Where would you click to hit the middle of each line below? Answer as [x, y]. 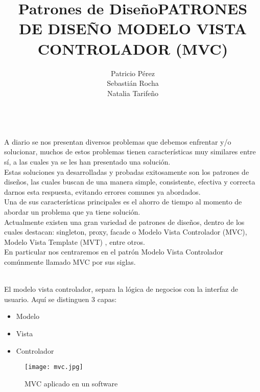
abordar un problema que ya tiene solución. [72, 212]
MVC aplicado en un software [71, 383]
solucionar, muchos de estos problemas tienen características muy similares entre [130, 152]
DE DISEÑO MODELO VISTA [133, 28]
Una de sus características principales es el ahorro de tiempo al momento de [123, 202]
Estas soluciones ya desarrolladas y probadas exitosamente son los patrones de [127, 171]
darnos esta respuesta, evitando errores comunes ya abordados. [102, 191]
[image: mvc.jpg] [54, 367]
